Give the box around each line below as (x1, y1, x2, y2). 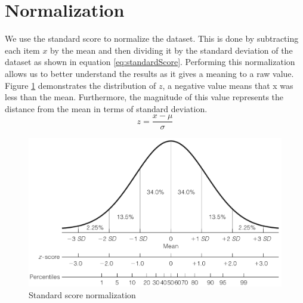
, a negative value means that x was (162, 79, 293, 91)
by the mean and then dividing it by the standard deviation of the (50, 44, 293, 56)
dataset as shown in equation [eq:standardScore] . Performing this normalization (5, 55, 295, 68)
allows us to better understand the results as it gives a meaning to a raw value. (5, 67, 294, 79)
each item (5, 44, 40, 56)
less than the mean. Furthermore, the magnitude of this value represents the (5, 91, 284, 103)
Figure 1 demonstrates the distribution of (5, 79, 156, 91)
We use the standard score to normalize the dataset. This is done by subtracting (5, 32, 299, 45)
